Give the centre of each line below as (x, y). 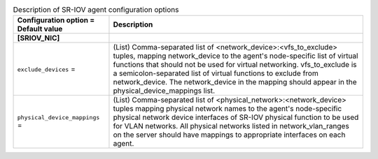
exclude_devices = (47, 69)
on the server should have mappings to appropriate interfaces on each (229, 135)
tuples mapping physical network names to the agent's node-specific (227, 109)
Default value (40, 29)
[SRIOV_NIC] (38, 38)
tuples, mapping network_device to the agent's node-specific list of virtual (236, 56)
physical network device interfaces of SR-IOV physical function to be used (236, 117)
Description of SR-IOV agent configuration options (96, 10)
